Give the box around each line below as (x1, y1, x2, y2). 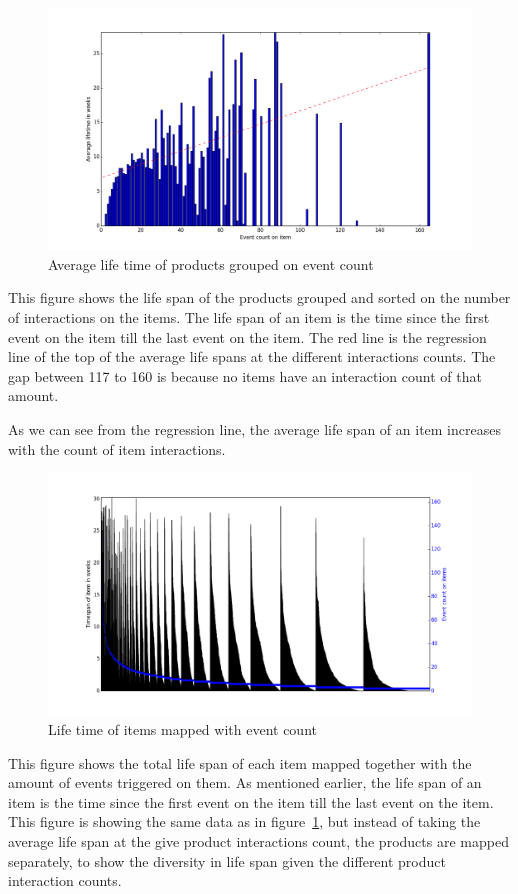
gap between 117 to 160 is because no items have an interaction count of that (8, 365, 482, 386)
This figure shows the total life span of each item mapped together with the (8, 752, 472, 773)
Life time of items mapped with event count (48, 718, 317, 739)
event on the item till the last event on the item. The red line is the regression (8, 326, 487, 347)
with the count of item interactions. (8, 438, 226, 459)
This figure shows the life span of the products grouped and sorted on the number (8, 287, 511, 308)
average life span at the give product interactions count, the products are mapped (8, 830, 509, 851)
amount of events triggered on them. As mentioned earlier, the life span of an (8, 772, 482, 793)
